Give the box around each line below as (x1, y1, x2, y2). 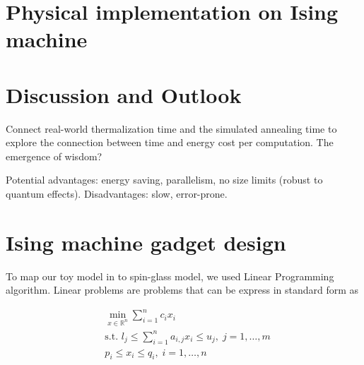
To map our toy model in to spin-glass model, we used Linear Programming (6, 268, 334, 283)
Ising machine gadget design (6, 227, 286, 256)
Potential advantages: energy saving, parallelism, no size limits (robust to (6, 172, 323, 187)
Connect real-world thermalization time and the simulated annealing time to (6, 121, 337, 136)
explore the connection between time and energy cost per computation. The (6, 135, 334, 150)
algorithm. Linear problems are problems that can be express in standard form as (6, 282, 359, 297)
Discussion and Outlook (6, 80, 242, 109)
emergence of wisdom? (6, 148, 102, 163)
